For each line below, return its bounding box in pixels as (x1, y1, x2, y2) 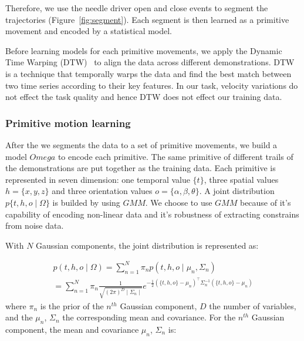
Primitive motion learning (5, 115, 131, 130)
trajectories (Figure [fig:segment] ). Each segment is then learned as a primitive (5, 13, 289, 25)
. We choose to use (145, 196, 212, 208)
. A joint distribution (199, 185, 275, 197)
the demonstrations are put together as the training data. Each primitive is (5, 162, 276, 174)
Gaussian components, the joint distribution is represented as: (36, 239, 259, 251)
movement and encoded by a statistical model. (5, 25, 173, 37)
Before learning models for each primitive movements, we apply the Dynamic (5, 44, 282, 56)
